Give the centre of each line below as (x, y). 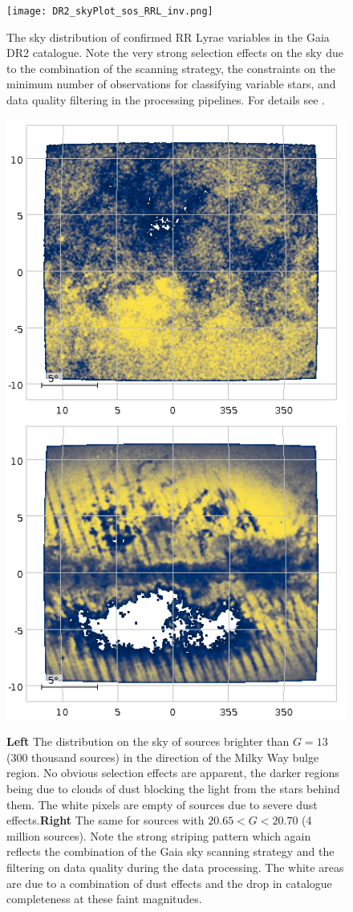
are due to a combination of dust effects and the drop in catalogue (169, 883)
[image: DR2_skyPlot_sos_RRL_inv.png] (110, 11)
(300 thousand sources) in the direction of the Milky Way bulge (163, 757)
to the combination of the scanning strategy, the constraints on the (171, 68)
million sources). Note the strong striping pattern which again (159, 835)
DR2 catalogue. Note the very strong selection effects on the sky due (175, 53)
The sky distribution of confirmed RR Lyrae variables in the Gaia (168, 37)
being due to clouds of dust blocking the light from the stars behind (173, 789)
